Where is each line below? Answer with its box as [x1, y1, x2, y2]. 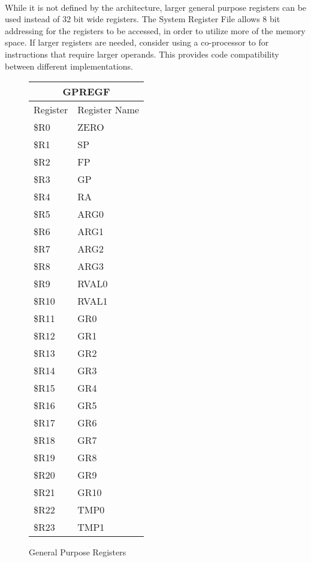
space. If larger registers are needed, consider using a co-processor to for [5, 36, 269, 49]
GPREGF [62, 85, 110, 99]
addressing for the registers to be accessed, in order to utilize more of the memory [5, 24, 306, 37]
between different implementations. [5, 59, 133, 72]
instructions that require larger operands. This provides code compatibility [5, 47, 279, 60]
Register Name [77, 103, 140, 117]
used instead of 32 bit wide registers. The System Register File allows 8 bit [5, 13, 280, 25]
